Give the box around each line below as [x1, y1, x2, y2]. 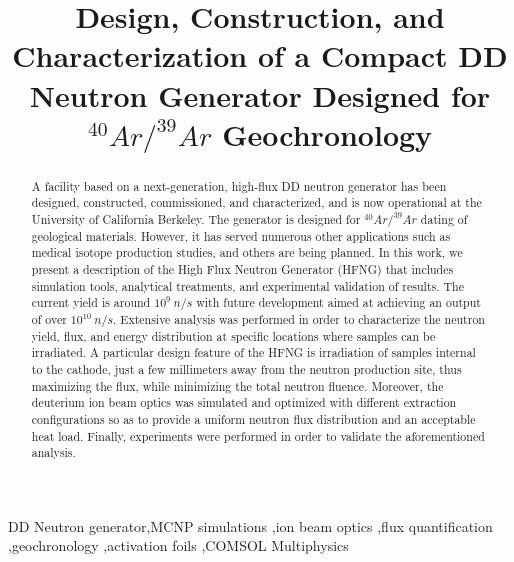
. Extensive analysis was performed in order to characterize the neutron [113, 310, 485, 327]
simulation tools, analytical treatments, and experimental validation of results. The [31, 277, 464, 294]
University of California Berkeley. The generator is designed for [31, 211, 361, 228]
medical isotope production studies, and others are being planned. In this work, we [31, 244, 463, 261]
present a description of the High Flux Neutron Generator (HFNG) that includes [31, 261, 454, 278]
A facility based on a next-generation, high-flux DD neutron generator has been [31, 177, 447, 194]
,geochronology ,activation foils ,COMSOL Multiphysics [8, 535, 349, 556]
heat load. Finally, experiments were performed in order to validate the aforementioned [31, 427, 485, 444]
